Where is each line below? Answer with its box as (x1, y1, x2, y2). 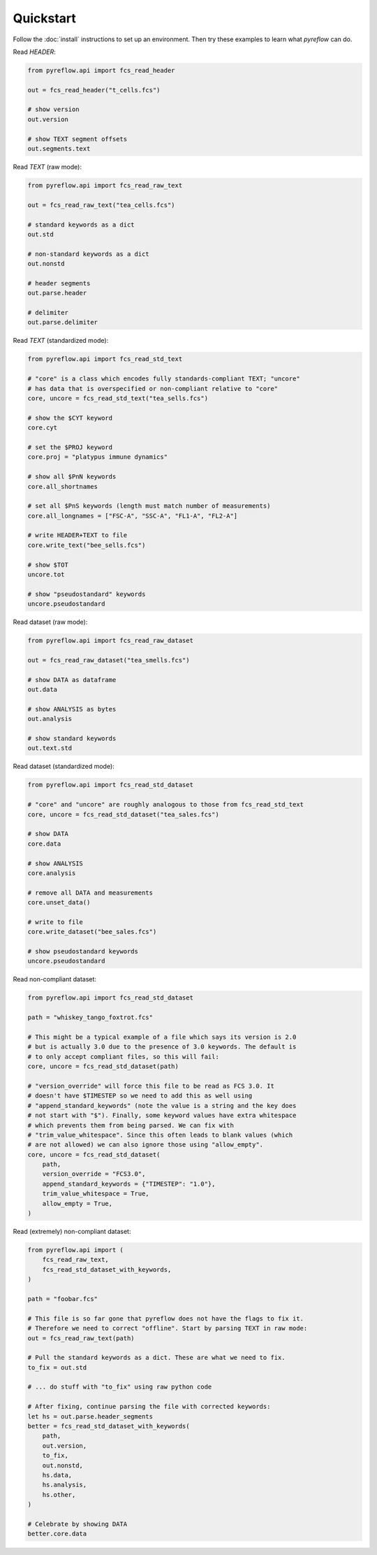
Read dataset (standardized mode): (13, 762, 114, 771)
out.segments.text (27, 145, 91, 153)
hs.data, (42, 1471, 73, 1479)
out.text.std (27, 744, 73, 752)
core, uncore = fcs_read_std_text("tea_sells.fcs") (27, 395, 209, 402)
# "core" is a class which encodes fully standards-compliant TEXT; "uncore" (27, 375, 300, 383)
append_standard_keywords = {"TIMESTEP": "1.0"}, (42, 1179, 216, 1188)
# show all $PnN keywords (27, 473, 117, 481)
